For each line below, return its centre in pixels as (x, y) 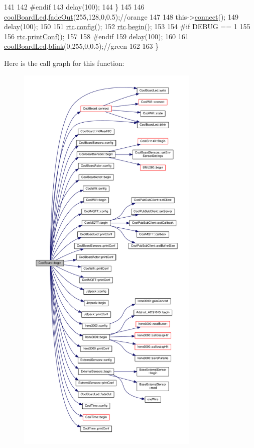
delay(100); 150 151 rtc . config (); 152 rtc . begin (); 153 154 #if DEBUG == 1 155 (127, 26)
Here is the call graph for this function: (64, 63)
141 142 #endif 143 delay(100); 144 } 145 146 (74, 7)
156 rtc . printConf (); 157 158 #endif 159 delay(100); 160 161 (96, 36)
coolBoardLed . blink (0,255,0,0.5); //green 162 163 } (82, 46)
